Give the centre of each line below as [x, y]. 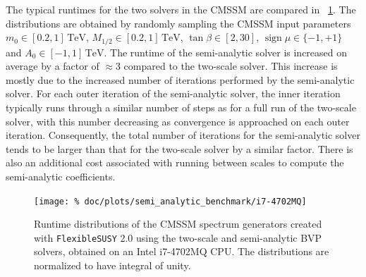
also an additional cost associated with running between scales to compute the [175, 162]
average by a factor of [53, 66]
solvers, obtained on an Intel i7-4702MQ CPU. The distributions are [182, 251]
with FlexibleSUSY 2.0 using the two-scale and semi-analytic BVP [178, 237]
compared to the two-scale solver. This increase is [231, 66]
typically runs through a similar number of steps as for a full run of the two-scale [181, 107]
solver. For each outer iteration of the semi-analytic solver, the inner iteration [173, 93]
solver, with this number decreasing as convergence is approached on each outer [178, 121]
